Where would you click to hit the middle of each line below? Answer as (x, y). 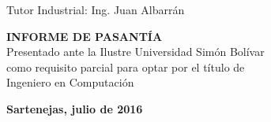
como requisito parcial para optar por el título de (126, 67)
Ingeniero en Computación (70, 82)
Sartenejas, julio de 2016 (75, 108)
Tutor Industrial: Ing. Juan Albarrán (96, 9)
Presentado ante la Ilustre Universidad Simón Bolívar (135, 52)
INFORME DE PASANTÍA (85, 36)
